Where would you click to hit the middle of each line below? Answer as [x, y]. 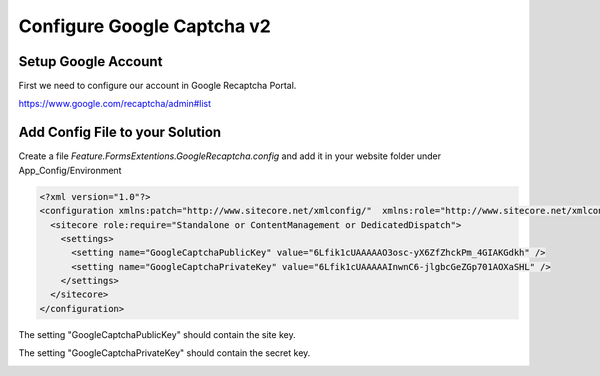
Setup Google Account [90, 61]
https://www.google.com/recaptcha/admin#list [115, 104]
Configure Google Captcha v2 [145, 26]
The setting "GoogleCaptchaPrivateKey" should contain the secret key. [164, 353]
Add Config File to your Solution [120, 132]
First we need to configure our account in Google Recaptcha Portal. [157, 86]
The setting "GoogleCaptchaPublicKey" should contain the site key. [157, 334]
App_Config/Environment [70, 170]
